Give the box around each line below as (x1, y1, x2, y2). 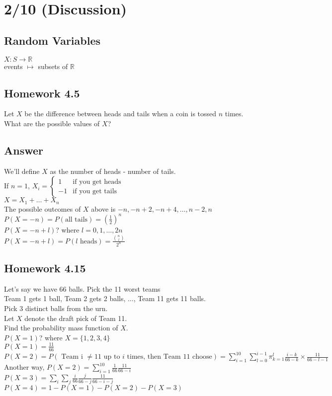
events (4, 61, 23, 71)
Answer (4, 142, 44, 158)
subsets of (38, 61, 68, 71)
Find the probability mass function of (4, 322, 118, 333)
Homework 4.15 (4, 260, 86, 276)
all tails (65, 216, 88, 223)
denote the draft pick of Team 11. (24, 313, 127, 323)
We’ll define (4, 165, 40, 176)
